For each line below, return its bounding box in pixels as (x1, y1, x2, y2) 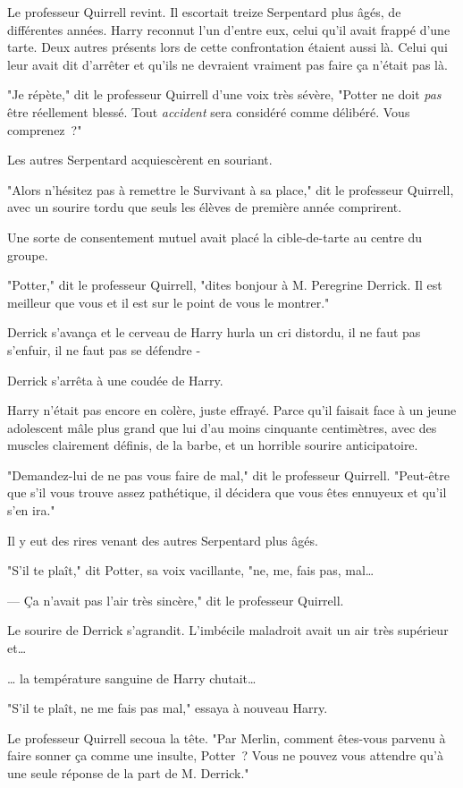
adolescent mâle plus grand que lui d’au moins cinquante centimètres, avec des (7, 418, 437, 436)
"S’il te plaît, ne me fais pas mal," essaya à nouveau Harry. (7, 699, 328, 717)
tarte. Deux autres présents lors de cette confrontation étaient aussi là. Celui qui (7, 38, 448, 56)
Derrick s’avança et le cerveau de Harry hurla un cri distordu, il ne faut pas (7, 323, 421, 342)
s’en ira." (7, 501, 55, 520)
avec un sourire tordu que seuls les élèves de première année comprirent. (7, 198, 402, 216)
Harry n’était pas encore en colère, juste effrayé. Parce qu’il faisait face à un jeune (7, 401, 457, 419)
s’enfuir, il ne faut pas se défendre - (7, 340, 201, 359)
